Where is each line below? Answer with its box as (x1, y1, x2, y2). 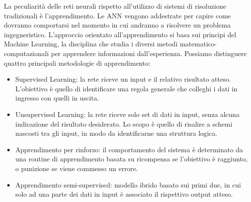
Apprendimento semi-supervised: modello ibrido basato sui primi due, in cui (15, 179, 241, 189)
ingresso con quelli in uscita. (15, 93, 99, 103)
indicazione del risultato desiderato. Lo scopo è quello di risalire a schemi (15, 118, 233, 129)
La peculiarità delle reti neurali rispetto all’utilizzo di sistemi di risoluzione (4, 1, 226, 11)
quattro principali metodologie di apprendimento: (4, 58, 151, 68)
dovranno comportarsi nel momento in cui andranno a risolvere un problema (4, 20, 231, 30)
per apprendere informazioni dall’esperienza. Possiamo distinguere (51, 48, 247, 58)
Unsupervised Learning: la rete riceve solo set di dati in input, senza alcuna (15, 109, 240, 119)
